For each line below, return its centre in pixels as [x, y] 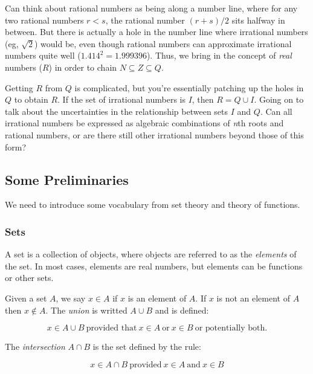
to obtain [31, 99]
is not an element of [253, 298]
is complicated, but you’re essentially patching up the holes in [189, 87]
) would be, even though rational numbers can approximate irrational [163, 43]
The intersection [35, 347]
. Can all [276, 111]
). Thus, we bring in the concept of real [219, 55]
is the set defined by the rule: [147, 347]
